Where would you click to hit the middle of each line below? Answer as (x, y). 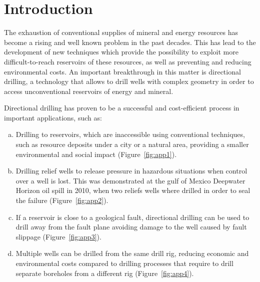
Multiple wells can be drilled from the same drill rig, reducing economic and (132, 253)
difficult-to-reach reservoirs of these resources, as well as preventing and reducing (128, 61)
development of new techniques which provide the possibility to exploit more (121, 52)
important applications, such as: (53, 117)
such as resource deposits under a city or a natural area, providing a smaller (132, 144)
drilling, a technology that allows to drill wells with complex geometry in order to (129, 81)
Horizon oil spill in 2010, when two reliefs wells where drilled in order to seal (133, 190)
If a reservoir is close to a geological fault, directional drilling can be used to (132, 217)
